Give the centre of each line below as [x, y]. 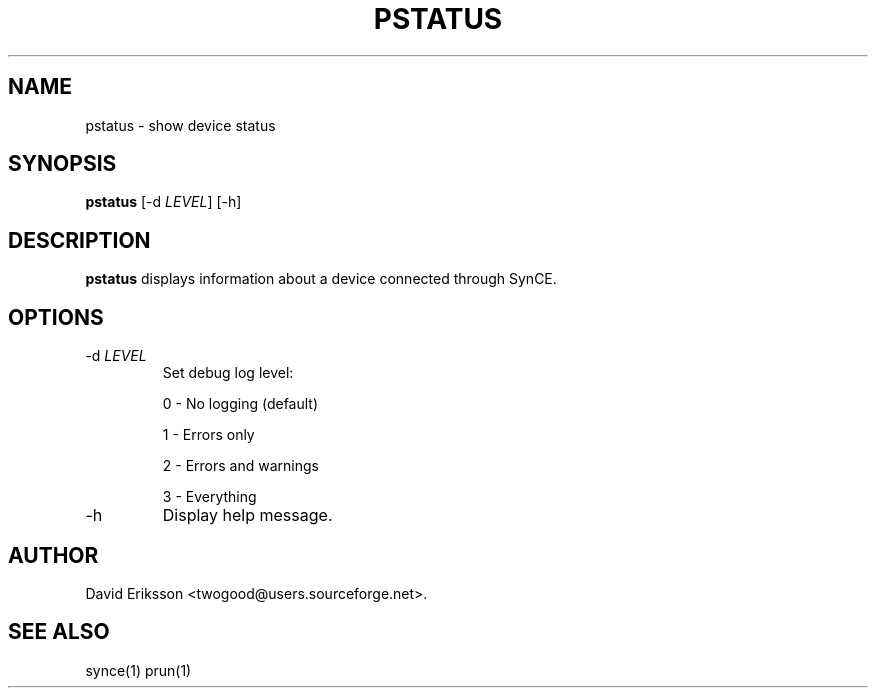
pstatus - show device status [180, 125]
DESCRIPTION [79, 240]
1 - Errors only [208, 435]
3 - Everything [209, 497]
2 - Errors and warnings [240, 466]
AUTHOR [53, 555]
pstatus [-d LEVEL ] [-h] [163, 202]
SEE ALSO [59, 632]
